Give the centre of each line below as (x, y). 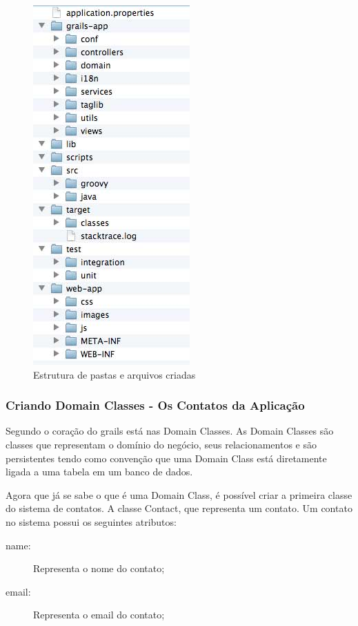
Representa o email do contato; (99, 615)
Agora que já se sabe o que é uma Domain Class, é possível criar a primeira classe (179, 494)
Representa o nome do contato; (99, 568)
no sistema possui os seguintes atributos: (91, 521)
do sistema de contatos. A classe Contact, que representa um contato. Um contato (179, 508)
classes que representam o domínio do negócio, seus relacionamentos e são (161, 444)
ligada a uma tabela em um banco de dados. (99, 472)
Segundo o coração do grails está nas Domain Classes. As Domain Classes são (170, 431)
